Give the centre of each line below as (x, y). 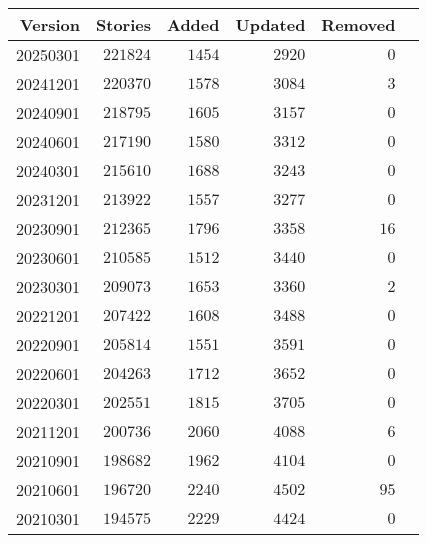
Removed (358, 24)
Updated (270, 24)
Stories (123, 24)
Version (50, 24)
